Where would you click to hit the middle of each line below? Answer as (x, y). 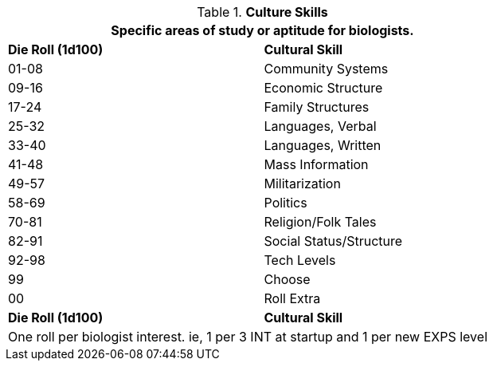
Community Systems (326, 69)
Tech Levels (300, 260)
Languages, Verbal (320, 126)
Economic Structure (323, 88)
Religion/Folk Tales (320, 222)
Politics (286, 203)
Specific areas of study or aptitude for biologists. (262, 30)
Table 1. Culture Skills (262, 12)
